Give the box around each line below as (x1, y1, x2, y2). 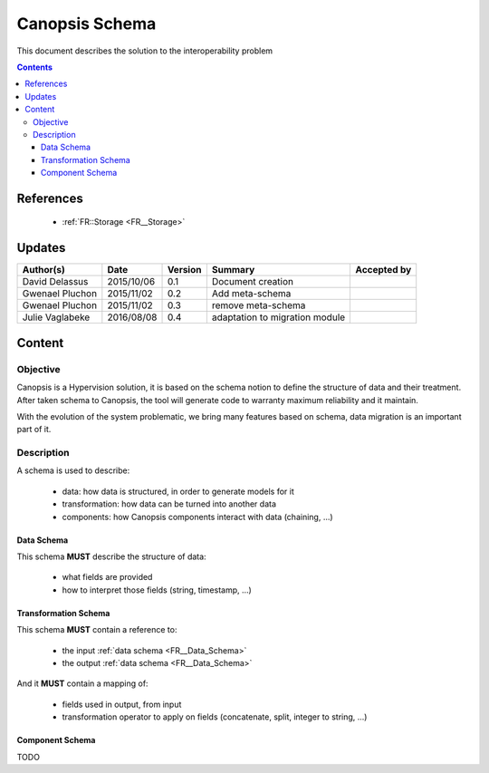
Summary (211, 264, 255, 276)
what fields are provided (62, 572, 153, 583)
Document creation (211, 275, 294, 288)
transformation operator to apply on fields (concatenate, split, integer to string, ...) (62, 711, 368, 722)
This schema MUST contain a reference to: (16, 624, 177, 635)
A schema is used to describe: (16, 465, 130, 476)
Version (167, 264, 202, 276)
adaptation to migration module (211, 311, 346, 324)
